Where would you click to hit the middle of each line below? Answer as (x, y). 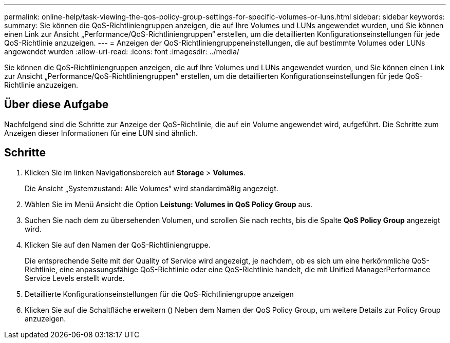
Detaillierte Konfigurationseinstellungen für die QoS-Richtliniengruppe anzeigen (159, 294)
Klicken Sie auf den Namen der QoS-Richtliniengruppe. (118, 245)
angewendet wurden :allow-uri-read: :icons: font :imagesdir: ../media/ (122, 52)
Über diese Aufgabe (57, 105)
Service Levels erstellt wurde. (75, 278)
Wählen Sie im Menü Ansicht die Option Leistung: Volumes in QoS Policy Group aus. (169, 204)
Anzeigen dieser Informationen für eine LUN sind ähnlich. (101, 133)
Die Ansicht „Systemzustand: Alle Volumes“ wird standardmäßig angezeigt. (152, 188)
